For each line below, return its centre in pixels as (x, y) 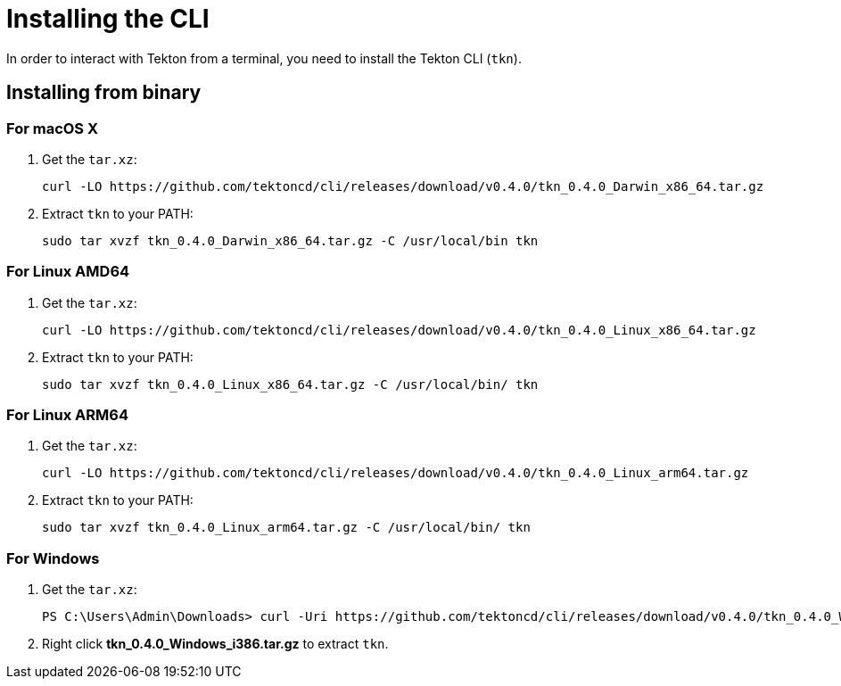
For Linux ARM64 (68, 415)
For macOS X (53, 128)
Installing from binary (104, 93)
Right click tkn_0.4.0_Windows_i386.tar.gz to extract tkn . (215, 644)
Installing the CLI (108, 19)
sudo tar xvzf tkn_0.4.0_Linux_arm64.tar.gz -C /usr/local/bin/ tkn (286, 528)
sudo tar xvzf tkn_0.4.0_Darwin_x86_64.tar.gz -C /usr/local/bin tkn (290, 240)
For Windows (53, 558)
